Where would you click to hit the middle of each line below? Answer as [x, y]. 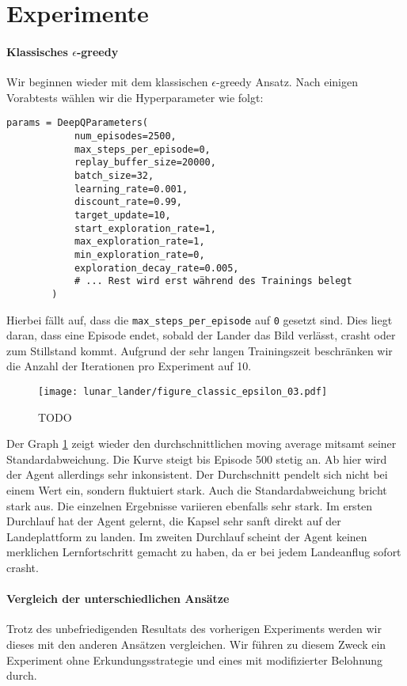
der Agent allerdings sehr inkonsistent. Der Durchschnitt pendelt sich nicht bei [197, 474]
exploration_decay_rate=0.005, [156, 268]
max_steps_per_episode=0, [142, 149]
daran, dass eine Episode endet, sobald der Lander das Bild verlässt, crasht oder [201, 335]
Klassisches [37, 51]
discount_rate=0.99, [128, 202]
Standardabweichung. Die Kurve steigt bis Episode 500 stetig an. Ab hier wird [197, 459]
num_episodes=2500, [125, 136]
